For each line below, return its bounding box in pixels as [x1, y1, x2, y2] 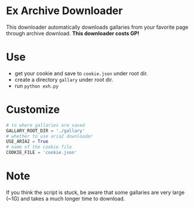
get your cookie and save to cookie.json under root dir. [14, 69, 148, 77]
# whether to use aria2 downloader [6, 133, 93, 139]
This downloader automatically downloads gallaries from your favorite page [6, 24, 189, 31]
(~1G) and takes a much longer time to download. [6, 195, 125, 202]
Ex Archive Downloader [6, 4, 123, 18]
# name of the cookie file [6, 144, 72, 150]
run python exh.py [14, 82, 59, 89]
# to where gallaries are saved [6, 122, 85, 128]
